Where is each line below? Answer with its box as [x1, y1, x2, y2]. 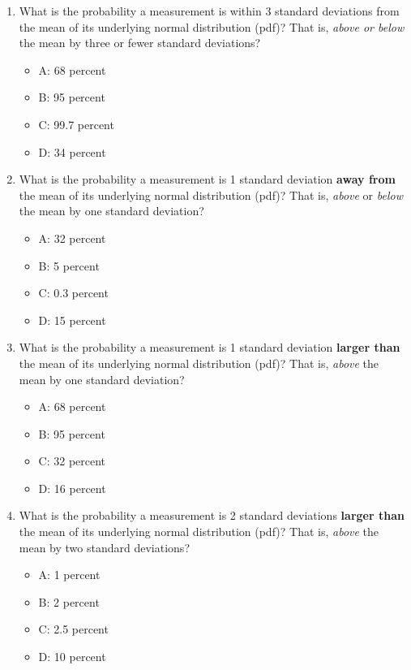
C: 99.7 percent [38, 115, 114, 132]
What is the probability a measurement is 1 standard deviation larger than [19, 339, 400, 356]
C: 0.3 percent [38, 284, 109, 301]
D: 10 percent [38, 648, 106, 665]
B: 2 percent [38, 593, 100, 610]
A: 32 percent [38, 229, 106, 246]
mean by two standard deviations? [19, 538, 190, 555]
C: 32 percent [38, 452, 106, 469]
